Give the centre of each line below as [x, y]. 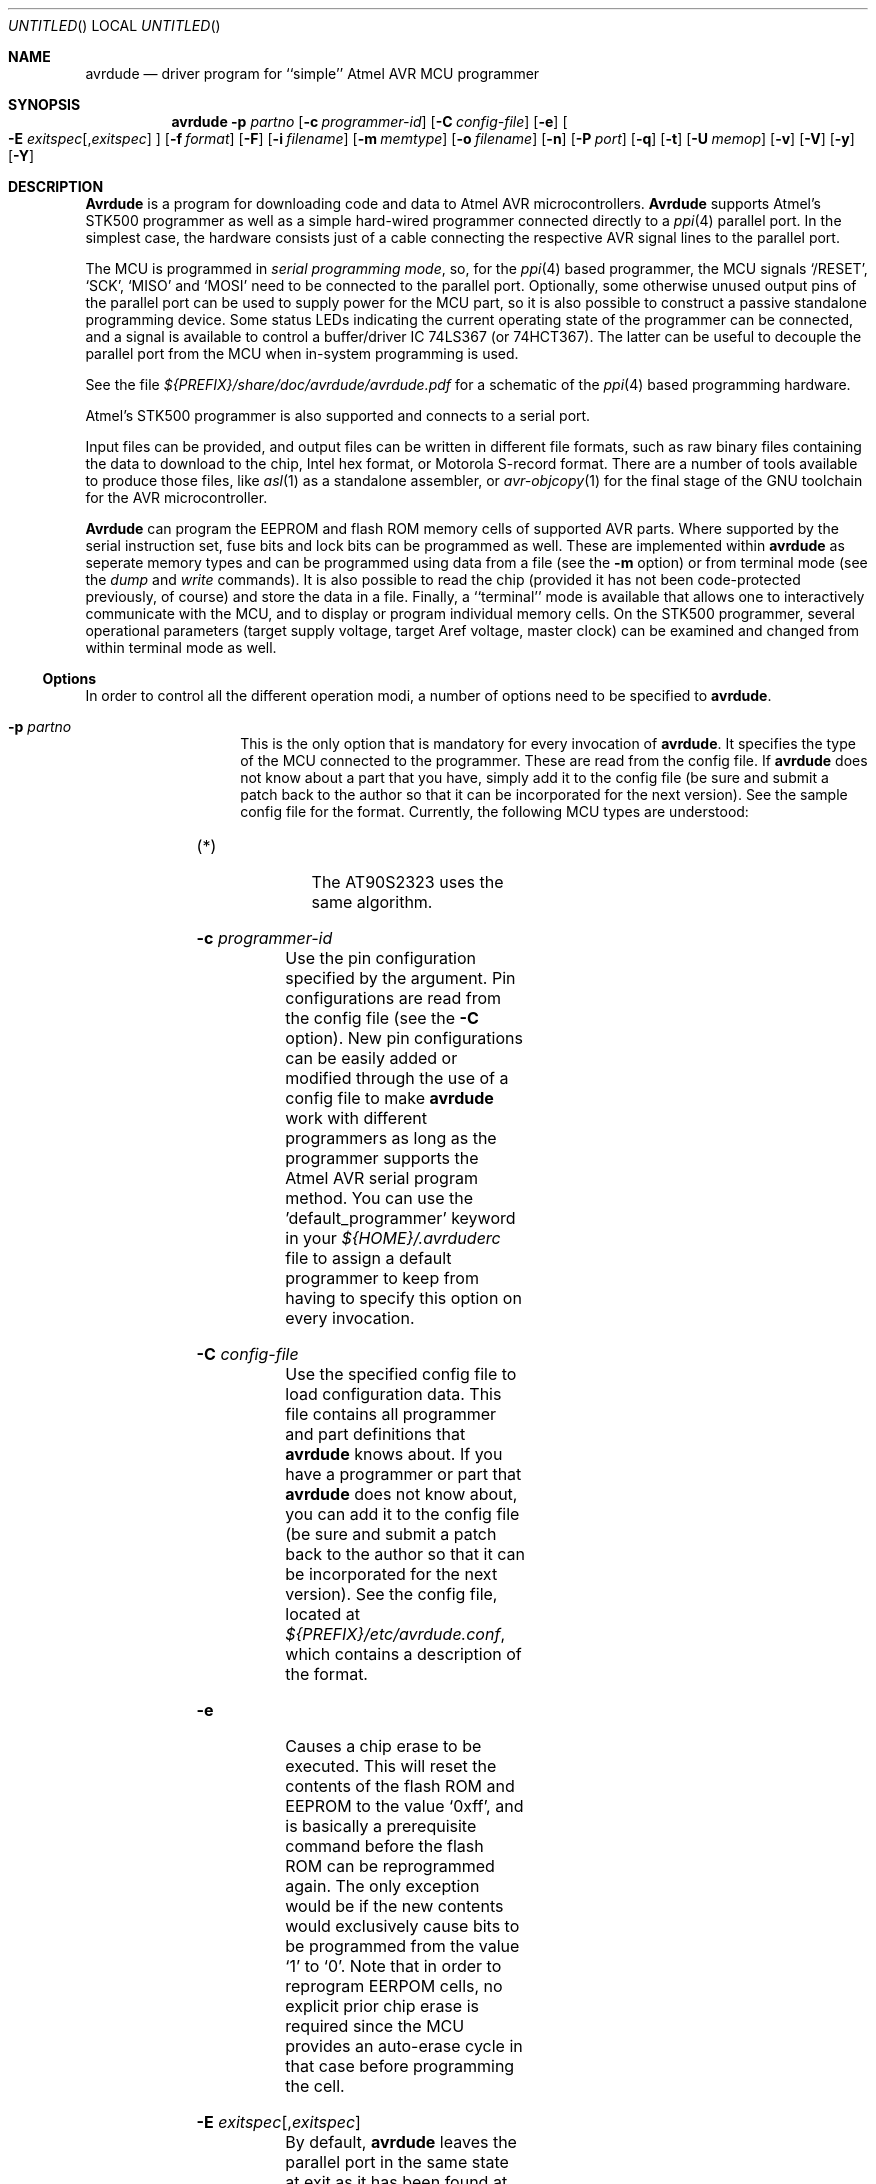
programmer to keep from [382, 1278]
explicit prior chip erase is [382, 2006]
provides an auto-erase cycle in [404, 2046]
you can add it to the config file [402, 1514]
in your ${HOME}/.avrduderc [393, 1238]
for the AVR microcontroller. [176, 497]
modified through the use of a [397, 1078]
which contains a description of [403, 1654]
